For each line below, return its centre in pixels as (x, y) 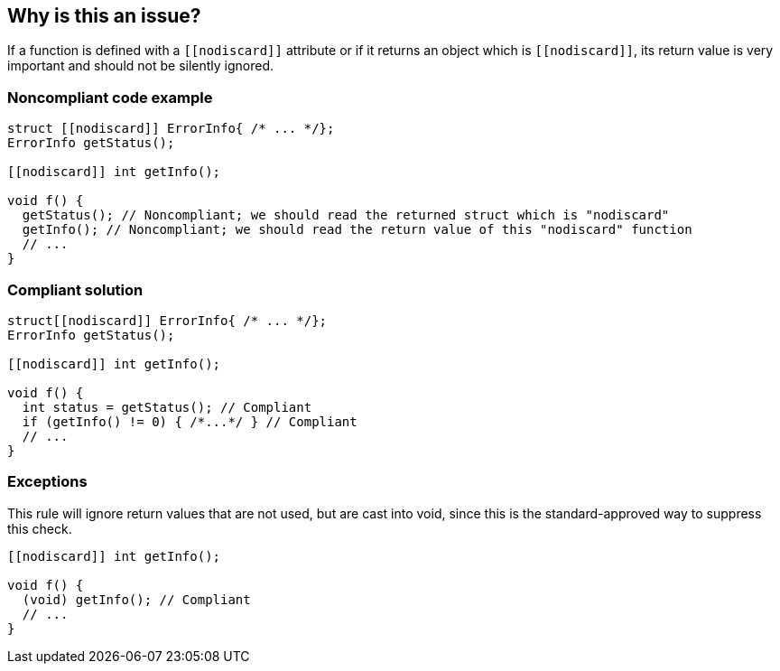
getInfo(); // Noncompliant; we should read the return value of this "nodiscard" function (357, 230)
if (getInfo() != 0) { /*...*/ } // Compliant (190, 421)
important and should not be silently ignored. (141, 66)
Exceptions (47, 482)
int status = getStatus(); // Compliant (167, 407)
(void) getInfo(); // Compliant (136, 599)
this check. (40, 528)
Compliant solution (75, 289)
